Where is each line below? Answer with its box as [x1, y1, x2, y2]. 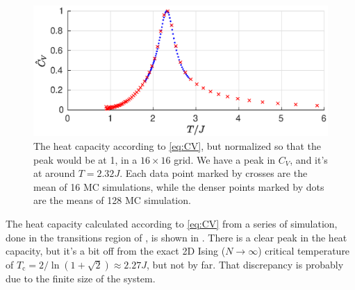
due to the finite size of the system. [6, 271, 156, 285]
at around [33, 166, 75, 180]
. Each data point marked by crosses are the [119, 166, 308, 180]
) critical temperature [258, 244, 350, 258]
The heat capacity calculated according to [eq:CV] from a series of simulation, [6, 216, 338, 230]
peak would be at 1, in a [33, 152, 138, 167]
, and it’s [290, 152, 328, 167]
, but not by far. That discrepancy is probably [147, 257, 344, 271]
